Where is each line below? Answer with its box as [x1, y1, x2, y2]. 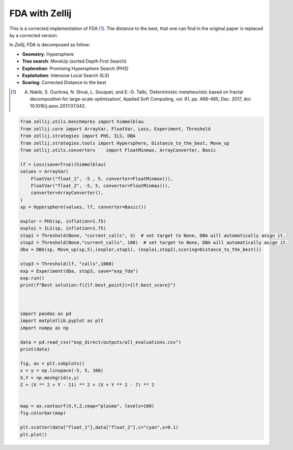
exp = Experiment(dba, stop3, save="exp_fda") [20, 268, 138, 274]
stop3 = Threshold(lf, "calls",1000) [20, 261, 114, 267]
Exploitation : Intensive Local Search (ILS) [22, 72, 109, 78]
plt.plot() [20, 432, 47, 437]
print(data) [20, 346, 50, 352]
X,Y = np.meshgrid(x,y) [20, 375, 80, 380]
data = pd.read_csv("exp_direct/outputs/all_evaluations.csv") [20, 339, 182, 345]
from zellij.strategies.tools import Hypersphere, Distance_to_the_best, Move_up [20, 140, 230, 146]
